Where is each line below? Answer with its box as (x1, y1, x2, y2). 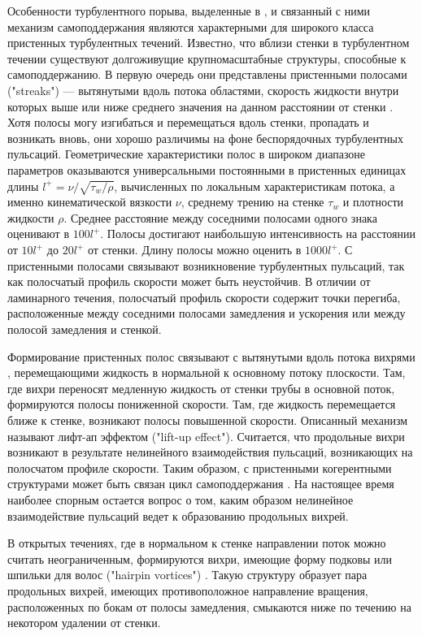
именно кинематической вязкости (7, 193, 172, 210)
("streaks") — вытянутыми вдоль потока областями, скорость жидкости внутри (7, 81, 399, 98)
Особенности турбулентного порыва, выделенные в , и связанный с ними (7, 2, 371, 19)
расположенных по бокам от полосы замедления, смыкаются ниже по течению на (7, 598, 411, 615)
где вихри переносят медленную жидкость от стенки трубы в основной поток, (7, 379, 395, 396)
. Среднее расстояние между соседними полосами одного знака (63, 209, 377, 226)
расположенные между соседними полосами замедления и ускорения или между (7, 305, 406, 322)
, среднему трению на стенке (181, 193, 324, 210)
